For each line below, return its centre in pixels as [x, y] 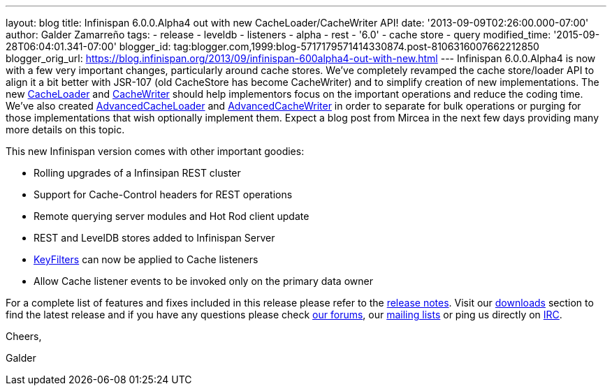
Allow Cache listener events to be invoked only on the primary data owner [203, 281]
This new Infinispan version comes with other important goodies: [155, 151]
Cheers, [24, 336]
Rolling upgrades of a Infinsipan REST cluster [137, 173]
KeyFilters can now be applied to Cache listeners [146, 259]
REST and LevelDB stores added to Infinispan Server [154, 238]
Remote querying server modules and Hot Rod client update [172, 216]
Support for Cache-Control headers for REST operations [163, 194]
